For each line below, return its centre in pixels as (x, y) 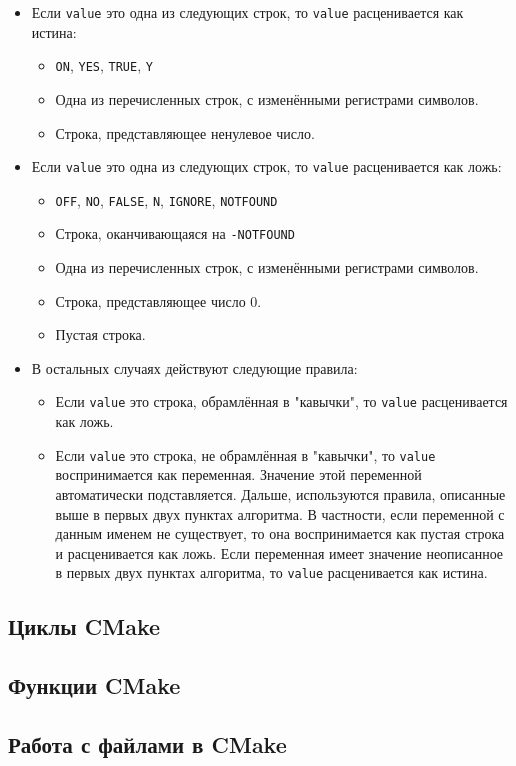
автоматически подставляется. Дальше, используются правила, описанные (280, 493)
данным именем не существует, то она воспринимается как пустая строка (280, 533)
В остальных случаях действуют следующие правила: (194, 367)
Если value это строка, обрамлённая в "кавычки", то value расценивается (281, 401)
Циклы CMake (84, 626)
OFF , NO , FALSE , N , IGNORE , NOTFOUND (166, 199)
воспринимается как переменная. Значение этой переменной (238, 474)
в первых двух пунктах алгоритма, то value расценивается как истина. (271, 572)
